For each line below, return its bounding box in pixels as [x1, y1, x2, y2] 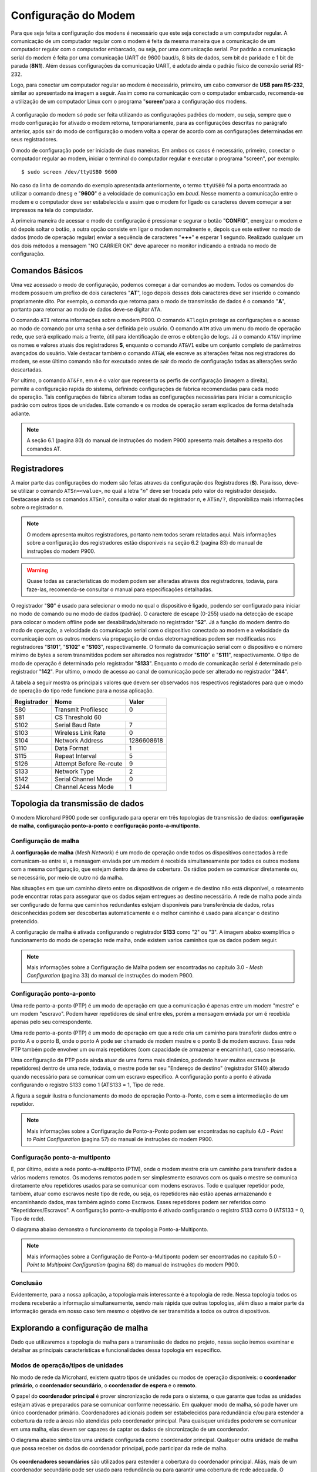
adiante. [11, 410, 31, 417]
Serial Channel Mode [55, 775, 113, 783]
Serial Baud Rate [55, 721, 101, 730]
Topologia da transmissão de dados [11, 798, 144, 808]
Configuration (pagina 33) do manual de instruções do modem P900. [26, 972, 194, 979]
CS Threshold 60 [55, 713, 102, 721]
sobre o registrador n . [11, 503, 64, 510]
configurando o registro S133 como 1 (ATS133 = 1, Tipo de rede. [11, 1081, 166, 1089]
